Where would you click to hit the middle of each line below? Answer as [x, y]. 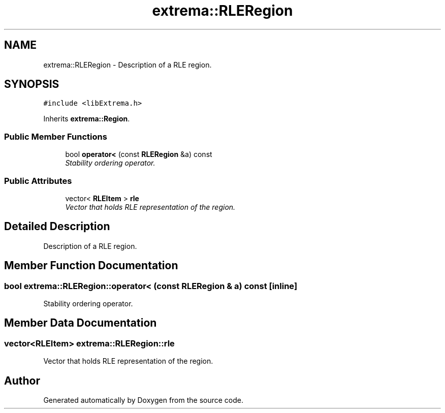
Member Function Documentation [91, 266]
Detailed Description [57, 227]
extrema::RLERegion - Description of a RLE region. [128, 65]
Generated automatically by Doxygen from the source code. [144, 400]
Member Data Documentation [81, 323]
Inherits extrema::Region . [87, 119]
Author [22, 380]
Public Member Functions [56, 136]
